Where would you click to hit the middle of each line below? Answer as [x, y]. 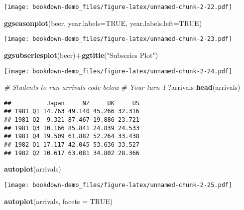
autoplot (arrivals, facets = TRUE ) [59, 201]
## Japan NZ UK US [72, 103]
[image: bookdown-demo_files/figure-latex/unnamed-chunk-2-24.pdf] [118, 71]
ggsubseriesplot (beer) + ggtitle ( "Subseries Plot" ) [81, 55]
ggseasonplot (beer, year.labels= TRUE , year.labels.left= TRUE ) [103, 23]
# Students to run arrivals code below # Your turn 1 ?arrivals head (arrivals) [122, 87]
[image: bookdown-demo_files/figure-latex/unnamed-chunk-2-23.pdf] [118, 39]
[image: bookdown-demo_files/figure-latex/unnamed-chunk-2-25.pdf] [118, 185]
